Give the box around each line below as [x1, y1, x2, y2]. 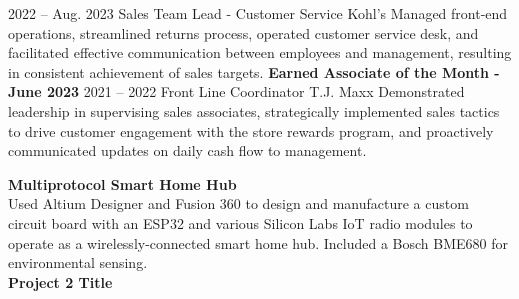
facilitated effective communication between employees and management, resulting [8, 42, 512, 63]
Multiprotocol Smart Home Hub [8, 173, 237, 194]
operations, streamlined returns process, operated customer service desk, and [8, 22, 479, 43]
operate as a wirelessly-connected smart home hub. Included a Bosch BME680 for [8, 232, 509, 253]
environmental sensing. [8, 252, 148, 273]
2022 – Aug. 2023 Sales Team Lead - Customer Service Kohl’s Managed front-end [8, 3, 508, 23]
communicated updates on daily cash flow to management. [8, 140, 367, 161]
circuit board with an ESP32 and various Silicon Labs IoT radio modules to [8, 212, 473, 233]
